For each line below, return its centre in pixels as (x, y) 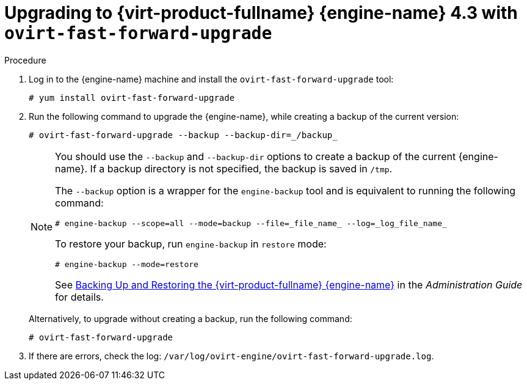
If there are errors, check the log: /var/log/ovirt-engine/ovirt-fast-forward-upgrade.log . (231, 356)
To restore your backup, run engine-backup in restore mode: (191, 244)
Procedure (25, 60)
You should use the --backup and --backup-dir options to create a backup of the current (256, 156)
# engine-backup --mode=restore (127, 264)
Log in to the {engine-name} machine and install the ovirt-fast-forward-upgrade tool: (211, 79)
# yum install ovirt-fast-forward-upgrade (132, 97)
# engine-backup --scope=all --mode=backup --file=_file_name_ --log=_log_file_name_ (251, 223)
